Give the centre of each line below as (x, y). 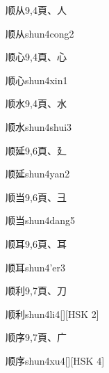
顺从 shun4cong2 (40, 33)
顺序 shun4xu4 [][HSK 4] (55, 360)
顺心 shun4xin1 (37, 80)
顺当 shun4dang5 (41, 220)
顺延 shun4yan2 (38, 174)
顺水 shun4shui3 (39, 126)
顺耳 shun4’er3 (36, 267)
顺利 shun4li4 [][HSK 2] (52, 314)
